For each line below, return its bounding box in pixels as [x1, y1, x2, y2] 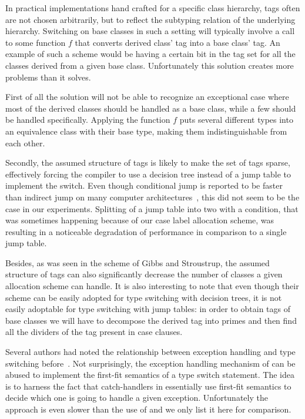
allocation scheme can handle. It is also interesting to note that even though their [5, 280, 299, 292]
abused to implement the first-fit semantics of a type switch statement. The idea [5, 368, 294, 381]
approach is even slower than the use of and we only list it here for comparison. [5, 403, 291, 415]
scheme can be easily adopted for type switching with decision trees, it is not [5, 291, 282, 303]
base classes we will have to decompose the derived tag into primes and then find [5, 314, 297, 326]
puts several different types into [179, 113, 293, 126]
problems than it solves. [5, 71, 91, 83]
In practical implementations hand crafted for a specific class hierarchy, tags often [5, 2, 300, 14]
